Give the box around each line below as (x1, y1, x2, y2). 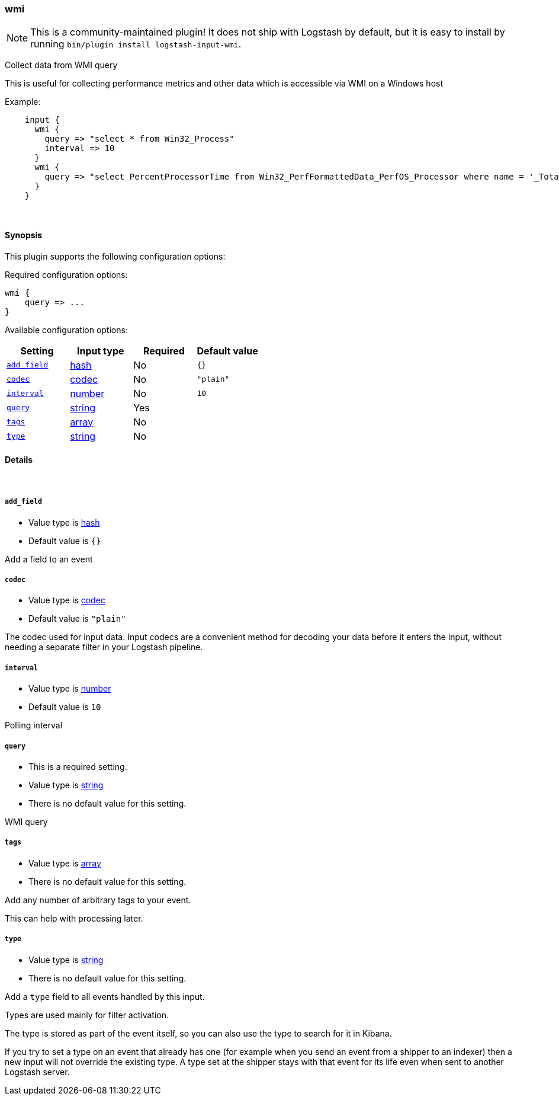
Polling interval (5, 720, 63, 731)
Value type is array (28, 858, 101, 868)
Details (5, 455, 33, 465)
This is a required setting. (28, 761, 127, 772)
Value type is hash (28, 517, 100, 527)
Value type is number (28, 683, 111, 694)
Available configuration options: (5, 324, 128, 335)
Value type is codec (28, 595, 105, 606)
